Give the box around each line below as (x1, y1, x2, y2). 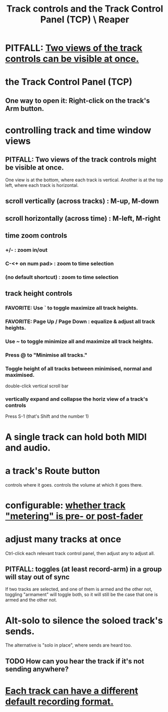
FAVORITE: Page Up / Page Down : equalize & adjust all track (5, 318, 155, 325)
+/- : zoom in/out (5, 246, 48, 253)
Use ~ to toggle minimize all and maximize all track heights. (5, 338, 154, 345)
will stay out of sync (5, 573, 70, 581)
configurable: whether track (5, 499, 126, 511)
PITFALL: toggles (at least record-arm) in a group (5, 565, 162, 574)
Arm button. (5, 104, 44, 113)
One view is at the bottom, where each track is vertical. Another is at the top (5, 177, 163, 183)
